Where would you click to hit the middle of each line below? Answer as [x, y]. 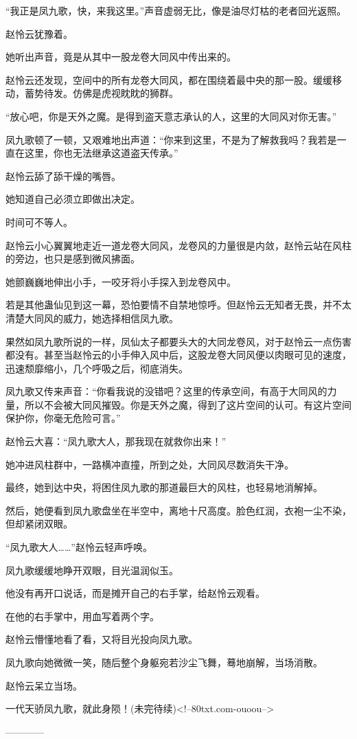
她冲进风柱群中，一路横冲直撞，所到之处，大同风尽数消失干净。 [150, 464]
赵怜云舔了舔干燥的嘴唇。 [63, 175]
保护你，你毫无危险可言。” [63, 418]
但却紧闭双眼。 [39, 524]
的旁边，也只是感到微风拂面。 [73, 259]
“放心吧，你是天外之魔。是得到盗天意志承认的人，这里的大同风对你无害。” [171, 116]
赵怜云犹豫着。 [39, 33]
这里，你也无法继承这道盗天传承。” [101, 153]
